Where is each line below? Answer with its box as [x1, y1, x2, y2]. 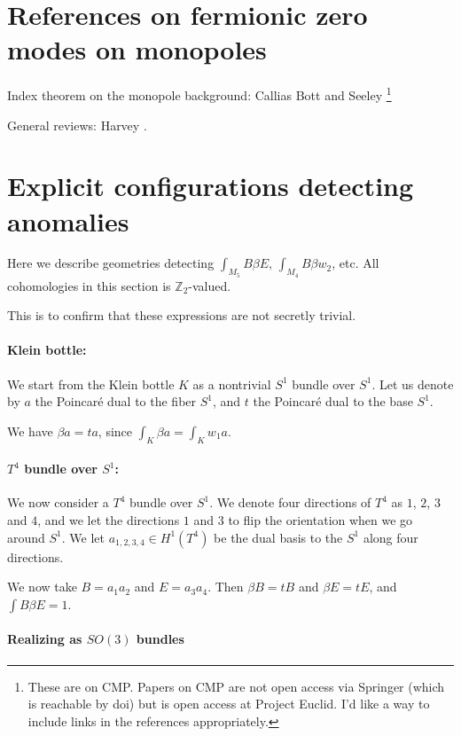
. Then [207, 577, 244, 596]
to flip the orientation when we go [228, 511, 413, 529]
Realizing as [7, 630, 82, 648]
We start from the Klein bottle [7, 374, 175, 393]
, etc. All [332, 254, 379, 272]
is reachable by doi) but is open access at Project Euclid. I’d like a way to [27, 694, 430, 713]
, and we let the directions [37, 511, 180, 529]
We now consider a [7, 493, 109, 512]
